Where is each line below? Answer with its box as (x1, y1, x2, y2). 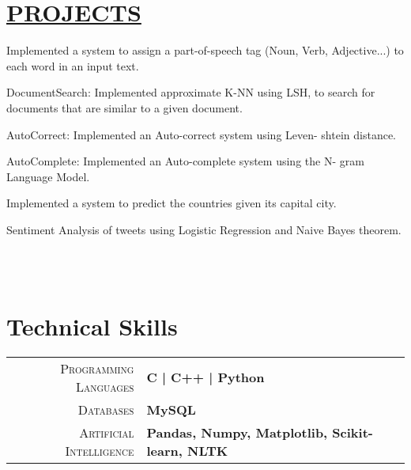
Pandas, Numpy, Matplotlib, (146, 423, 328, 442)
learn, (146, 441, 183, 460)
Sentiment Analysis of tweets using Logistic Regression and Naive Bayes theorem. (6, 221, 402, 237)
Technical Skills (6, 309, 178, 342)
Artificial (79, 423, 134, 442)
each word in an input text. (6, 57, 139, 74)
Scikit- (332, 423, 373, 442)
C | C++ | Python (146, 368, 265, 387)
